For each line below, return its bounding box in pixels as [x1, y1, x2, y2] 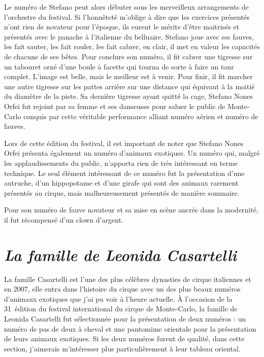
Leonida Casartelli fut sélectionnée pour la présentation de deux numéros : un [4, 313, 246, 324]
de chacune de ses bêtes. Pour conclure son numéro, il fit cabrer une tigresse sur [4, 51, 253, 61]
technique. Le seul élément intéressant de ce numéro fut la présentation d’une [4, 167, 245, 178]
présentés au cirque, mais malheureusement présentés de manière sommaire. [4, 187, 240, 198]
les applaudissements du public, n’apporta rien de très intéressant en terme [4, 157, 238, 168]
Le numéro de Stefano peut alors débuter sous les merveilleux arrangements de [4, 2, 249, 12]
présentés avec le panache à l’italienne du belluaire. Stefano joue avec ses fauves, [4, 31, 254, 42]
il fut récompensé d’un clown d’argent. [4, 214, 124, 225]
